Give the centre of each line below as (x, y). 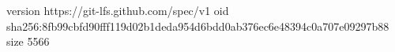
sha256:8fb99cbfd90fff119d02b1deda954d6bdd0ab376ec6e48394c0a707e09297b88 (198, 26)
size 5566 (28, 41)
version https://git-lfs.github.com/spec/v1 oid (118, 10)
